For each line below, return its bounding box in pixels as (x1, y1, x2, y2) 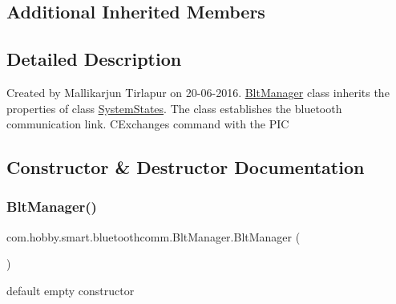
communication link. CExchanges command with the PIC (6, 116, 289, 132)
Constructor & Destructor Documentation (6, 155, 365, 180)
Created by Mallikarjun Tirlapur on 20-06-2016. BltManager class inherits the (6, 83, 390, 100)
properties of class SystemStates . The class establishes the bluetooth (6, 99, 342, 116)
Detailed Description (6, 47, 182, 71)
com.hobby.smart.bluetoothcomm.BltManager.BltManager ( (6, 228, 301, 245)
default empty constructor (6, 282, 135, 298)
